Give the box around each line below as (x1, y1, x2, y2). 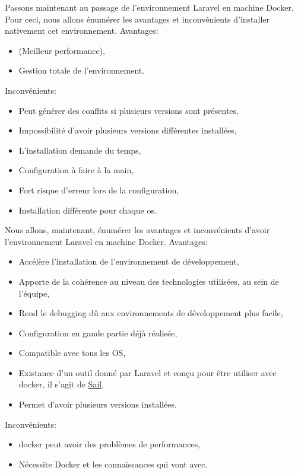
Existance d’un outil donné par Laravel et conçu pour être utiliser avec (18, 366, 277, 378)
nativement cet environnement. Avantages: (5, 24, 158, 37)
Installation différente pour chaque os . (18, 203, 157, 216)
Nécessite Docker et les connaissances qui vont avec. (18, 457, 208, 470)
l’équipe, (18, 287, 50, 299)
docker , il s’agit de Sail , (18, 378, 104, 390)
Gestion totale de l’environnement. (18, 64, 145, 77)
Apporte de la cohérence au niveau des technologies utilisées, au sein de (18, 275, 279, 287)
